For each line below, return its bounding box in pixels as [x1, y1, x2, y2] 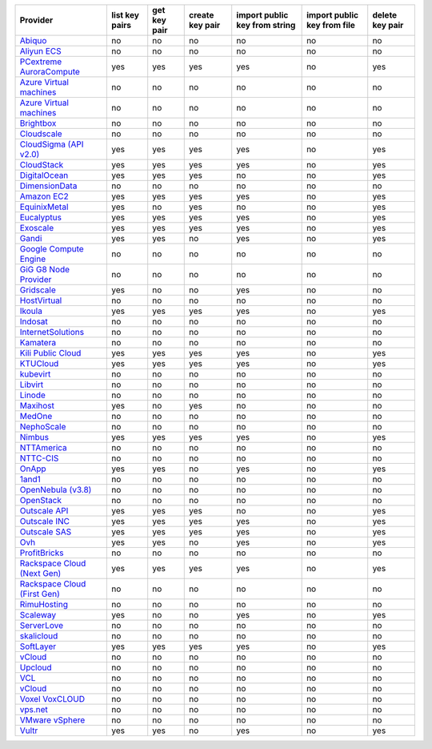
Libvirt [19, 379, 44, 390]
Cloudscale [19, 128, 63, 139]
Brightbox [19, 118, 57, 128]
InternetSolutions [19, 327, 84, 337]
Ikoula [19, 305, 43, 316]
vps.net [19, 704, 48, 715]
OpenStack [19, 495, 62, 505]
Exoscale [19, 223, 54, 233]
